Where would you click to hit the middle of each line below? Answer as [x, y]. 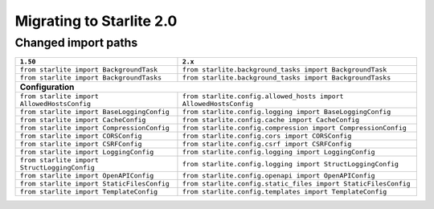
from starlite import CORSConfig [81, 136]
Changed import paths [76, 43]
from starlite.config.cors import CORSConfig [267, 136]
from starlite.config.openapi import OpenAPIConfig [278, 176]
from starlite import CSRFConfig [81, 144]
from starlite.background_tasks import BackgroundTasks [287, 78]
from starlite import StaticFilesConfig [95, 184]
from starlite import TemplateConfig [89, 192]
